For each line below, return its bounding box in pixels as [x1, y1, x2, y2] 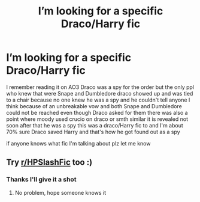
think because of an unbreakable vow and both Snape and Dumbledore [6, 102, 183, 109]
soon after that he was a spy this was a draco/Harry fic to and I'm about [6, 121, 184, 129]
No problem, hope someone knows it [14, 189, 107, 196]
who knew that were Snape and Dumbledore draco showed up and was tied [6, 90, 193, 97]
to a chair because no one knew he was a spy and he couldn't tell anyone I [6, 96, 190, 103]
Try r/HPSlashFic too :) [6, 158, 93, 168]
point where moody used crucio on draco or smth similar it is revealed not [6, 115, 189, 123]
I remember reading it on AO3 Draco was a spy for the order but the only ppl [6, 83, 195, 91]
